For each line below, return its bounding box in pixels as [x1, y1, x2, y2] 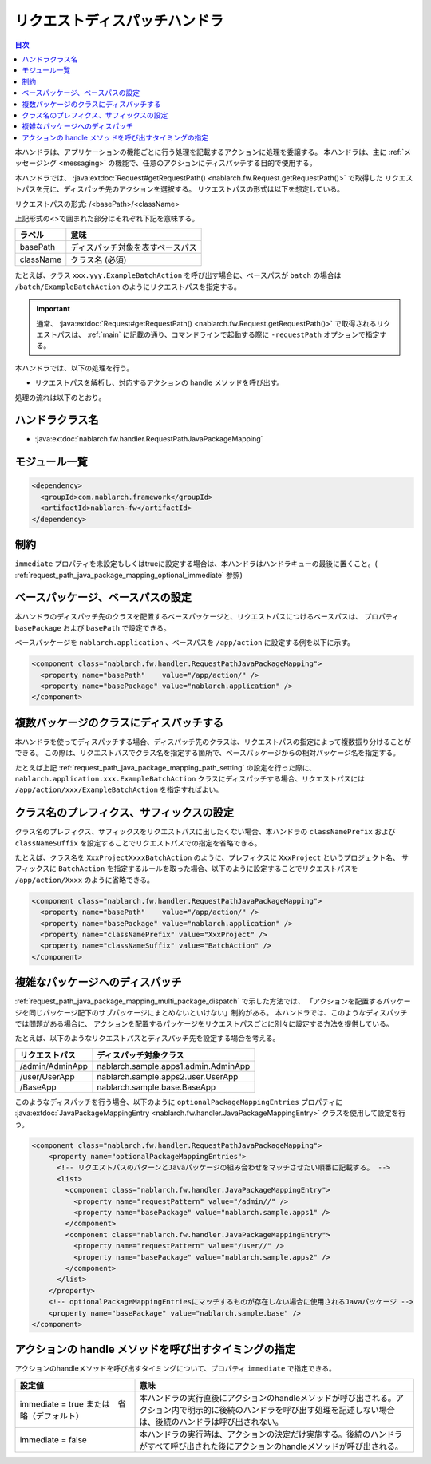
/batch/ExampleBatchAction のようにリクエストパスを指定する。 [14, 282, 241, 291]
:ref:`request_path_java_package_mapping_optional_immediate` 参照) [14, 570, 243, 580]
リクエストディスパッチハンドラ [14, 12, 224, 30]
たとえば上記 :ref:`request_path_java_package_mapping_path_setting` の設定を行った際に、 [14, 762, 317, 772]
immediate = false [19, 1434, 87, 1445]
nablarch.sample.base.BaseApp [97, 1082, 216, 1093]
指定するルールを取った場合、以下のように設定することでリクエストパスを [113, 864, 358, 873]
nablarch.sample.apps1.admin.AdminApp [97, 1060, 251, 1071]
